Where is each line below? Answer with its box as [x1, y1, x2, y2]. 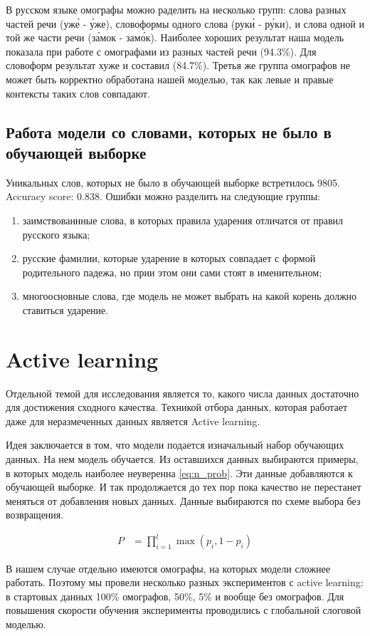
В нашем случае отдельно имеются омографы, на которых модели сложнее [6, 561, 330, 575]
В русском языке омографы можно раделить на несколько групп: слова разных [6, 2, 347, 16]
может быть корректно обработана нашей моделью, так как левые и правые [6, 71, 334, 86]
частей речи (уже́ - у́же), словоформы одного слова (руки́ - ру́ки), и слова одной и [6, 16, 364, 31]
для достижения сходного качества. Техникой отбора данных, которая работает [6, 400, 348, 415]
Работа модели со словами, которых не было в [6, 120, 332, 142]
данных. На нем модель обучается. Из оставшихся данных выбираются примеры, [6, 452, 359, 466]
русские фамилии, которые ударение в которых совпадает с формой [22, 251, 316, 266]
